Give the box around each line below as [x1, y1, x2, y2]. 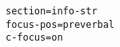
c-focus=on [6, 32, 63, 44]
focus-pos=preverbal [6, 18, 115, 30]
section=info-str [6, 6, 98, 17]
